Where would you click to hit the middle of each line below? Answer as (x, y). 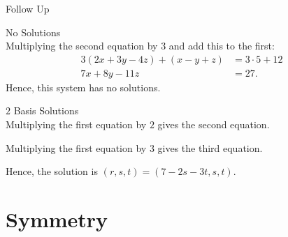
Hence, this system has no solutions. (83, 87)
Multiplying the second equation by (82, 46)
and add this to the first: (222, 46)
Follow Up (28, 8)
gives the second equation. (214, 124)
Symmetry (57, 219)
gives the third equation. (210, 147)
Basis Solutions (46, 110)
